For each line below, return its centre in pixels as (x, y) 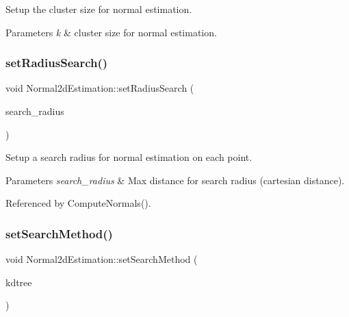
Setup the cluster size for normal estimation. (99, 9)
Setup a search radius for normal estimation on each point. (129, 157)
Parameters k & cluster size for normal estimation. (111, 32)
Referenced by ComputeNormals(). (78, 203)
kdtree (19, 282)
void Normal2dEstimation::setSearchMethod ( (102, 259)
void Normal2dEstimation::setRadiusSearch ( (100, 88)
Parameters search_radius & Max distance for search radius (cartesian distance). (175, 180)
